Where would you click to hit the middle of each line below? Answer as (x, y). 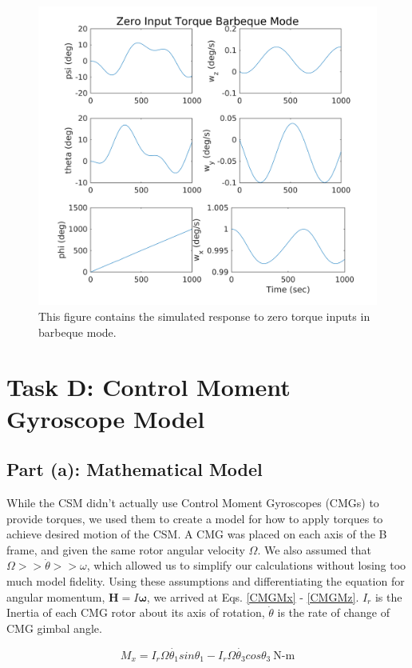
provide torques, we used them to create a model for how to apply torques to (195, 518)
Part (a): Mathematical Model (135, 469)
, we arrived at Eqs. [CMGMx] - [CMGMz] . (253, 596)
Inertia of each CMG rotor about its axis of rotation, (136, 612)
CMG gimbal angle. (54, 628)
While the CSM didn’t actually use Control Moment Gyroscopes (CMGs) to (193, 503)
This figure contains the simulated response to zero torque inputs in (204, 316)
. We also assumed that (314, 549)
